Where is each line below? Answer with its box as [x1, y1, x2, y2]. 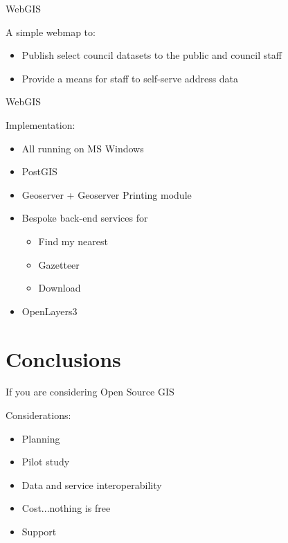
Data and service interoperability [21, 477, 162, 492]
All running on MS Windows [21, 141, 144, 155]
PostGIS [21, 164, 57, 179]
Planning [21, 431, 60, 445]
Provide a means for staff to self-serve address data [21, 71, 239, 85]
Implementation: [6, 117, 75, 132]
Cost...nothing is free [21, 501, 111, 515]
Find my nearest [38, 233, 108, 248]
